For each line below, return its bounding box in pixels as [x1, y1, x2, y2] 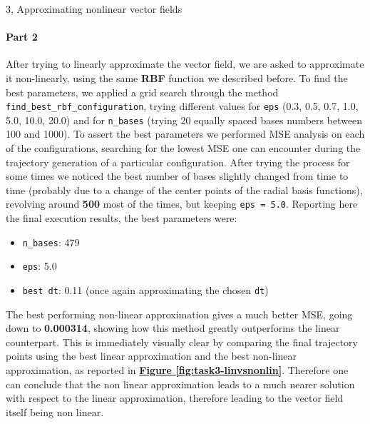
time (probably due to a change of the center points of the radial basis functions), [6, 182, 363, 197]
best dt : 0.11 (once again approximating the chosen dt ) [22, 283, 269, 298]
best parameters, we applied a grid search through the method [6, 84, 279, 99]
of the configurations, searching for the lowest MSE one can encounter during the [6, 141, 361, 156]
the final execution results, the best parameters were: [6, 211, 237, 226]
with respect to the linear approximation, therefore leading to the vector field [6, 390, 344, 405]
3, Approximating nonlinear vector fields [6, 1, 183, 16]
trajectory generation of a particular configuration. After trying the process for [6, 154, 350, 169]
